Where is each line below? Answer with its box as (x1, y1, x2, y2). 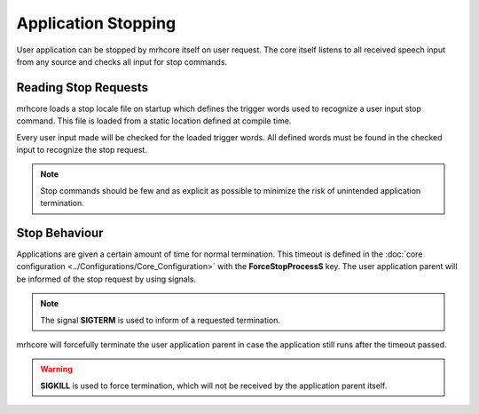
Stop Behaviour (16, 226, 104, 240)
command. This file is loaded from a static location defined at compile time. (16, 115, 292, 126)
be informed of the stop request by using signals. (16, 274, 197, 284)
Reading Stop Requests (16, 80, 148, 95)
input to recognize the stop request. (16, 145, 148, 155)
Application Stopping (16, 13, 177, 33)
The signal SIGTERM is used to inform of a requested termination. (40, 314, 281, 325)
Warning (40, 364, 73, 375)
